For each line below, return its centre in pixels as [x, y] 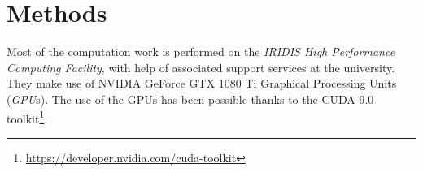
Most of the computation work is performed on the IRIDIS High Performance [201, 52]
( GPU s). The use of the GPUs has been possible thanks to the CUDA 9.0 [190, 99]
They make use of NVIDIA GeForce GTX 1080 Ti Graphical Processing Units [202, 83]
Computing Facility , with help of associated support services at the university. [201, 67]
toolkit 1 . [27, 117]
